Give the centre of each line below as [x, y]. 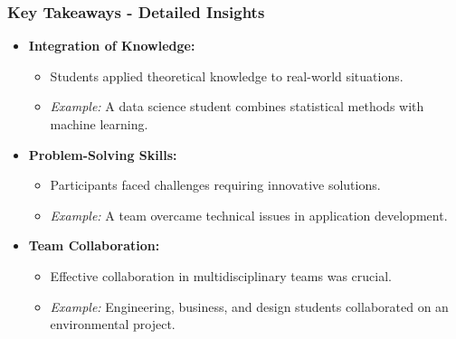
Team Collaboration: [94, 245]
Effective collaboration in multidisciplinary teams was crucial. [221, 275]
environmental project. [113, 324]
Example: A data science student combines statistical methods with [237, 106]
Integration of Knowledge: [112, 46]
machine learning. [99, 124]
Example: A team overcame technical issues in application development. [249, 215]
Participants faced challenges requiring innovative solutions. [215, 185]
